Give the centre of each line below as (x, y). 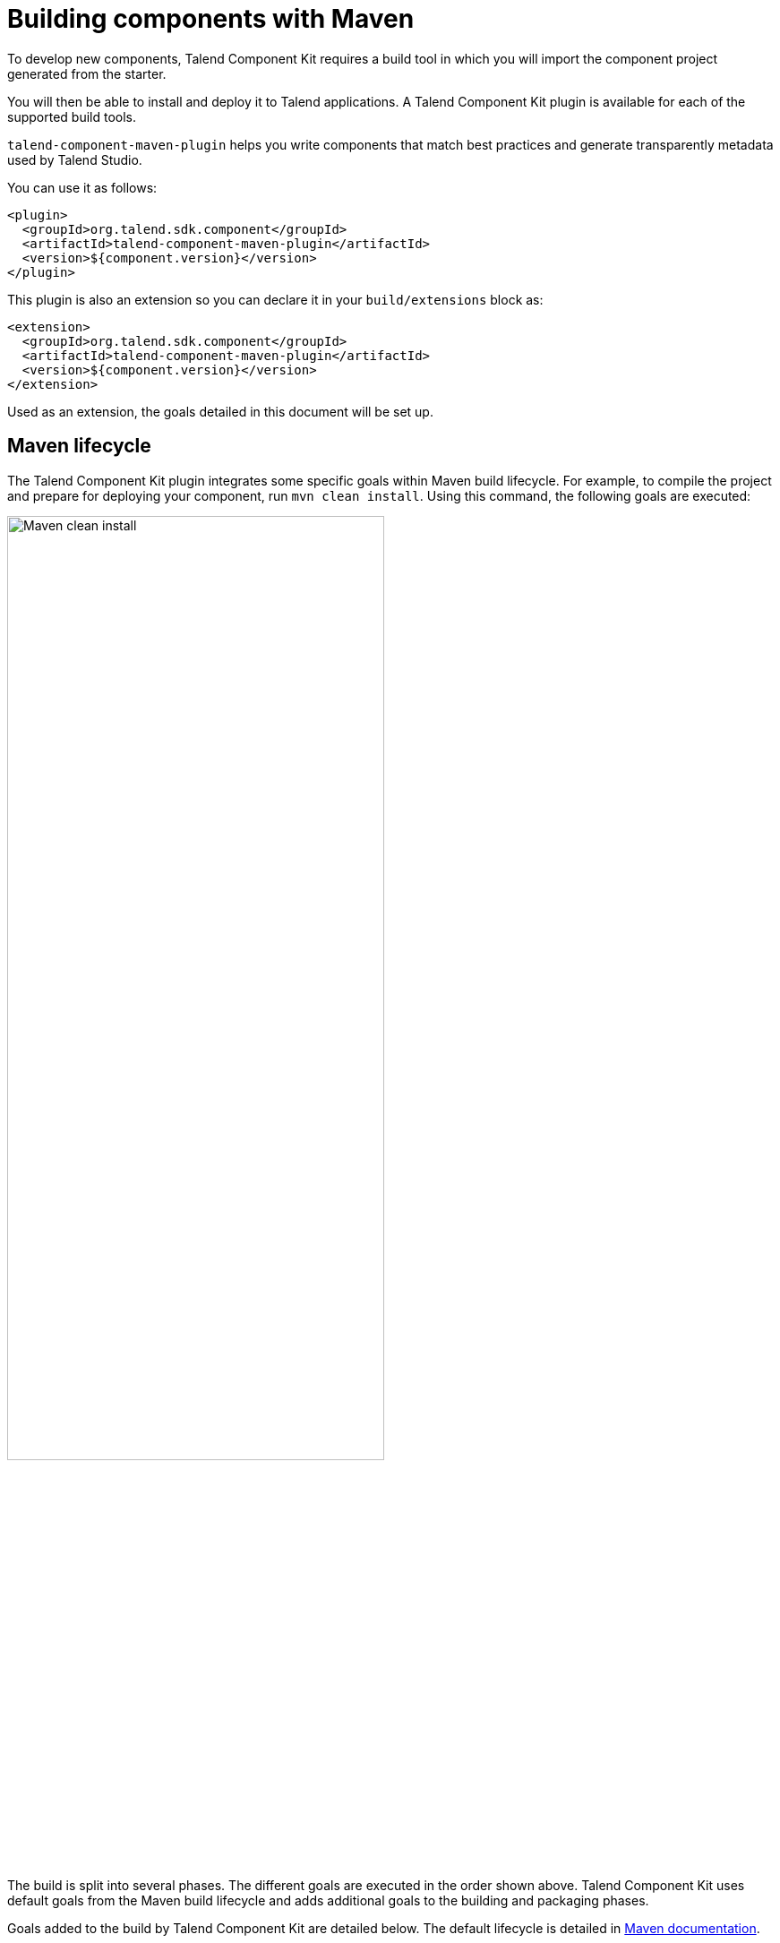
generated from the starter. (87, 73)
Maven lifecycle (79, 446)
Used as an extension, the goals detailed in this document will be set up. (220, 411)
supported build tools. (72, 116)
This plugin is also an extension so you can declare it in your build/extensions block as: (275, 299)
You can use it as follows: (82, 187)
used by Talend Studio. (75, 159)
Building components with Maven (211, 19)
